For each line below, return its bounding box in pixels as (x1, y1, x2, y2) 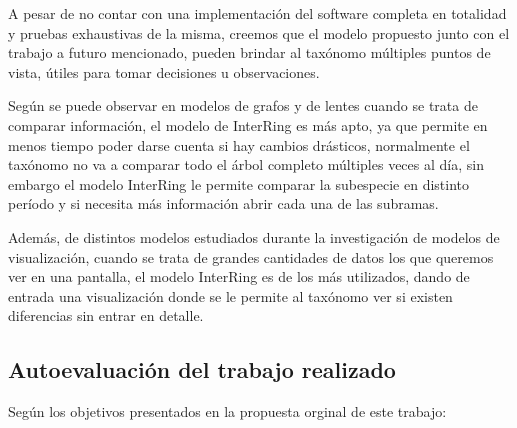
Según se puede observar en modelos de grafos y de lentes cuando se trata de (8, 95, 478, 116)
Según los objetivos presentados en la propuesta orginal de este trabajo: (8, 401, 447, 422)
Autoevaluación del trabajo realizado (8, 354, 396, 385)
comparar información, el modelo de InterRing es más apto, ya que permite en (8, 114, 488, 135)
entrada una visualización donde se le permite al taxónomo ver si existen (8, 285, 453, 306)
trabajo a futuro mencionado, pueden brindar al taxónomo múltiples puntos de (8, 42, 491, 63)
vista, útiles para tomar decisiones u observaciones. (8, 61, 320, 82)
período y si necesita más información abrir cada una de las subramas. (8, 193, 439, 214)
